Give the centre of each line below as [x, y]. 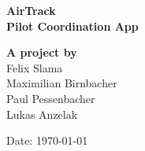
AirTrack [31, 10]
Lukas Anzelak [42, 114]
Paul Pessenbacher [51, 98]
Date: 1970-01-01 [47, 140]
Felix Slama [35, 67]
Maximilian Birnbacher [62, 83]
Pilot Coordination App [72, 26]
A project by [42, 52]
